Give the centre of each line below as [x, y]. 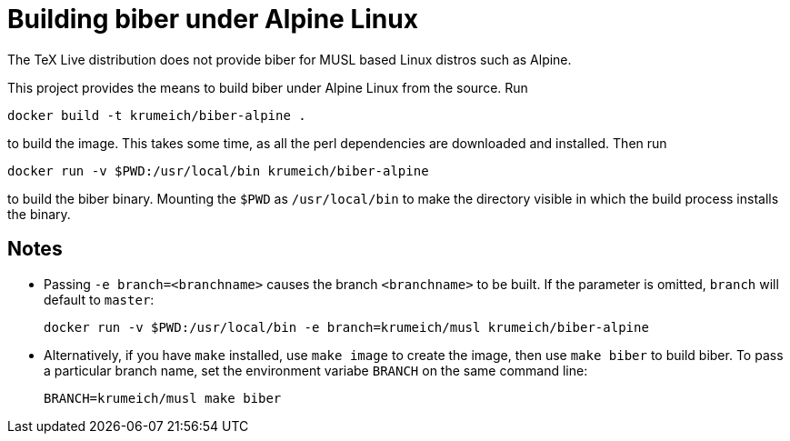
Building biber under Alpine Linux [213, 19]
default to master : [99, 299]
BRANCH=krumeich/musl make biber [163, 398]
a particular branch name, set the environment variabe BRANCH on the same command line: [316, 370]
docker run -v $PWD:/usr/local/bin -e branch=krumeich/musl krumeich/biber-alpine [346, 327]
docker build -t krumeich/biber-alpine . [157, 115]
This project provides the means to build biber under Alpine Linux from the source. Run [268, 87]
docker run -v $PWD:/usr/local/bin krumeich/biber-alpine [218, 170]
